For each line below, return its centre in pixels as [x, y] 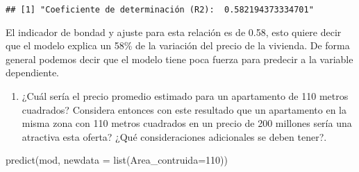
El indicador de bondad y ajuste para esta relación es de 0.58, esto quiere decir [174, 32]
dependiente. [33, 72]
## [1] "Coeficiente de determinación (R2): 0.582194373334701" [160, 10]
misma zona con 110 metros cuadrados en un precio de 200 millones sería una [187, 123]
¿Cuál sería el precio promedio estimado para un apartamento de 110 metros [185, 96]
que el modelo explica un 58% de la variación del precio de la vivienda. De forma [178, 45]
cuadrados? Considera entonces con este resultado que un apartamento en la [184, 109]
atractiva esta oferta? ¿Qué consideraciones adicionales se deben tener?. [174, 136]
